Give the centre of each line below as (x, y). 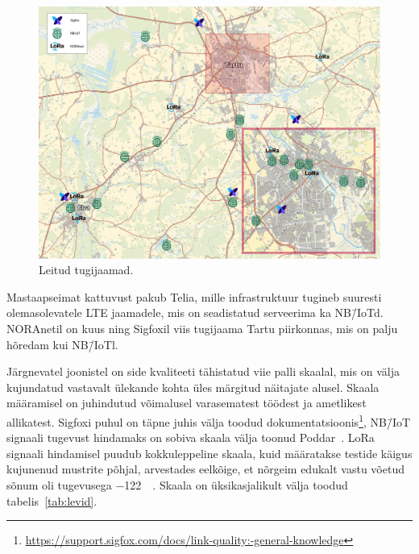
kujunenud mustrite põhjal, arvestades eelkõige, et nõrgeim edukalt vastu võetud (205, 469)
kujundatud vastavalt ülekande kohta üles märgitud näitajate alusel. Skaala (193, 387)
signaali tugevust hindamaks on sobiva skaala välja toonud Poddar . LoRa (191, 437)
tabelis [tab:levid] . (52, 500)
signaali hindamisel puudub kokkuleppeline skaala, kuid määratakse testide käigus (209, 453)
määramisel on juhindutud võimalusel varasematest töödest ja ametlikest (187, 403)
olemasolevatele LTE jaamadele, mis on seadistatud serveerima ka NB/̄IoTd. (195, 312)
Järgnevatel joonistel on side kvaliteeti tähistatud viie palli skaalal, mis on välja (203, 371)
